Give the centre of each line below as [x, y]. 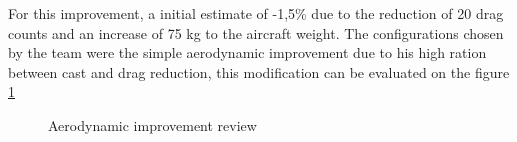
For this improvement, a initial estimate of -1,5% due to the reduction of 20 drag [256, 13]
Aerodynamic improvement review [152, 124]
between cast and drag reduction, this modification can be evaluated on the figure [259, 71]
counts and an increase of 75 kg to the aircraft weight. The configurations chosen [256, 32]
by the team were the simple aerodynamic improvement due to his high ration [247, 52]
